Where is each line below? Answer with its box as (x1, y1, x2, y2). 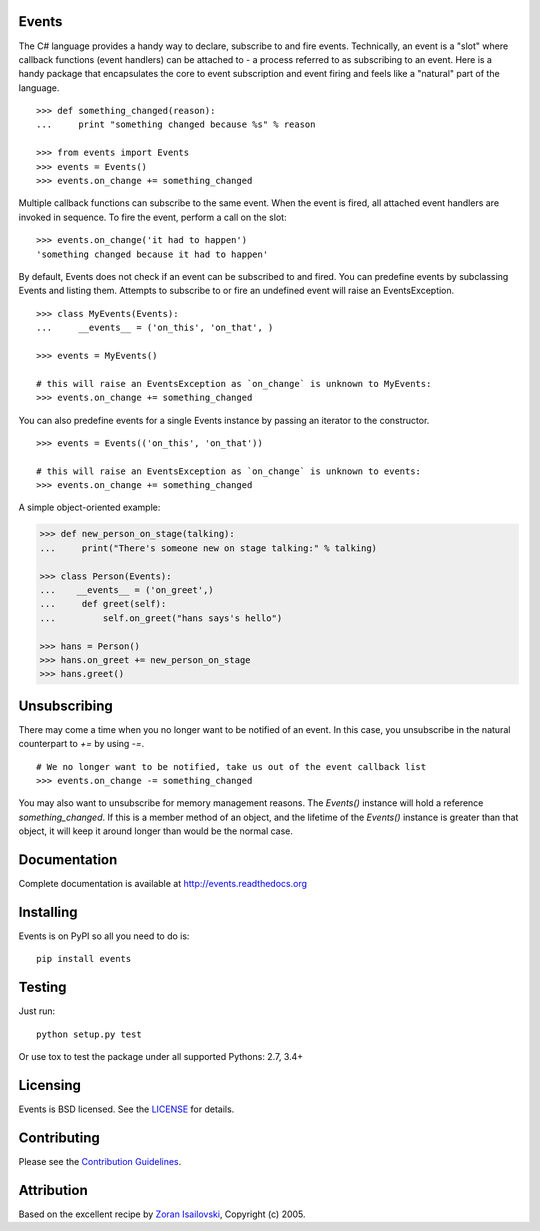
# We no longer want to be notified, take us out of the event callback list (36, 761, 427, 772)
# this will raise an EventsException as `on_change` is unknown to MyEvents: (36, 378, 432, 389)
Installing (18, 903, 79, 920)
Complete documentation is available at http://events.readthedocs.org (18, 878, 308, 890)
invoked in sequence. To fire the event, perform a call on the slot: (18, 211, 287, 223)
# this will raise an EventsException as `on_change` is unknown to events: (36, 465, 422, 477)
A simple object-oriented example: (18, 501, 161, 514)
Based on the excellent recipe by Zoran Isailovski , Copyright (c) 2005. (18, 1208, 306, 1220)
